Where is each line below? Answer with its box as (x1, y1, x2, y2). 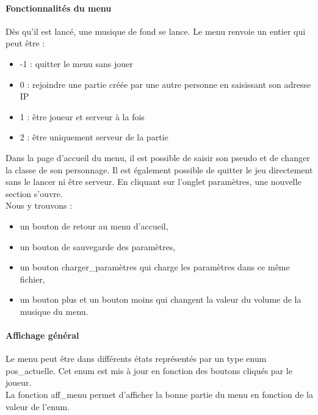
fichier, (20, 272, 45, 285)
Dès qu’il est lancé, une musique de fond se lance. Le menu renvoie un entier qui (5, 24, 306, 37)
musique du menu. (20, 305, 89, 317)
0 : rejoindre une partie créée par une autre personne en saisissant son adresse (20, 78, 311, 90)
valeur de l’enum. (5, 400, 70, 413)
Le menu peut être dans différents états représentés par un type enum (5, 352, 267, 365)
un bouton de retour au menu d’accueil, (20, 219, 168, 232)
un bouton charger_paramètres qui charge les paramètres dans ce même (20, 261, 290, 273)
